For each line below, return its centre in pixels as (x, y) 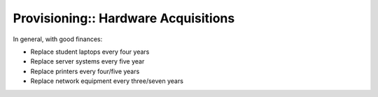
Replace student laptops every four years (90, 52)
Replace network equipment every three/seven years (107, 81)
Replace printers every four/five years (85, 71)
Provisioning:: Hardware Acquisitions (124, 18)
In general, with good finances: (58, 39)
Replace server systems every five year (87, 61)
